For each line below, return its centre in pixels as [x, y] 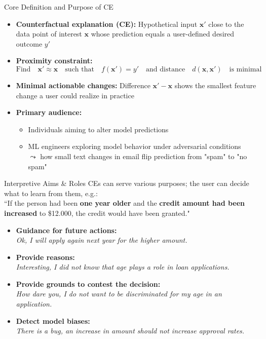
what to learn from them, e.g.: [51, 193]
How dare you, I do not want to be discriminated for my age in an [119, 294]
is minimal [245, 69]
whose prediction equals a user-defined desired [163, 34]
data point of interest [49, 34]
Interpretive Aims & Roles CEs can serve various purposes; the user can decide [127, 183]
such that [80, 69]
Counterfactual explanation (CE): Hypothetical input [107, 24]
